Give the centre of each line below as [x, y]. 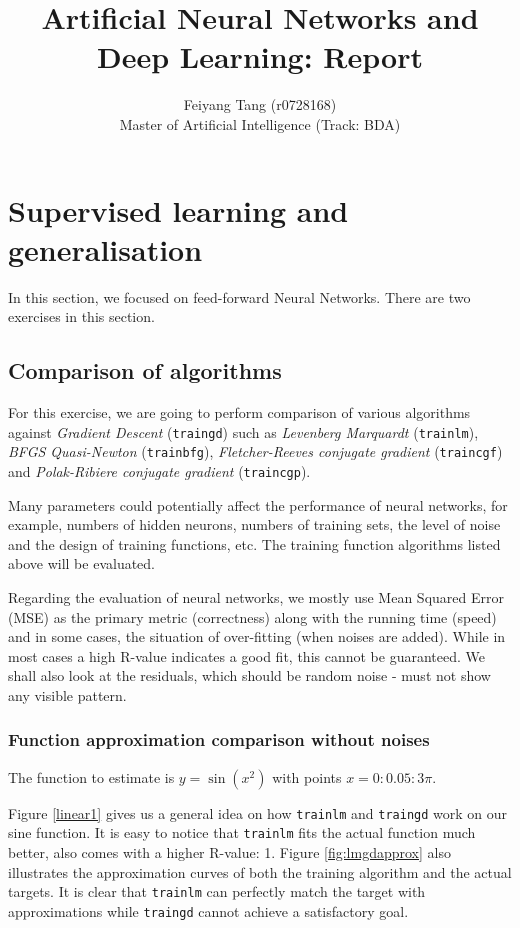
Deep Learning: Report [260, 56]
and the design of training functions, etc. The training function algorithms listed [254, 543]
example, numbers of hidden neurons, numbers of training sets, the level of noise [254, 524]
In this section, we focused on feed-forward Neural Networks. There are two [239, 296]
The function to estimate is [91, 776]
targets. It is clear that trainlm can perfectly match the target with [217, 891]
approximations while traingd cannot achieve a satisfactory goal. [208, 910]
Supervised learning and [178, 209]
